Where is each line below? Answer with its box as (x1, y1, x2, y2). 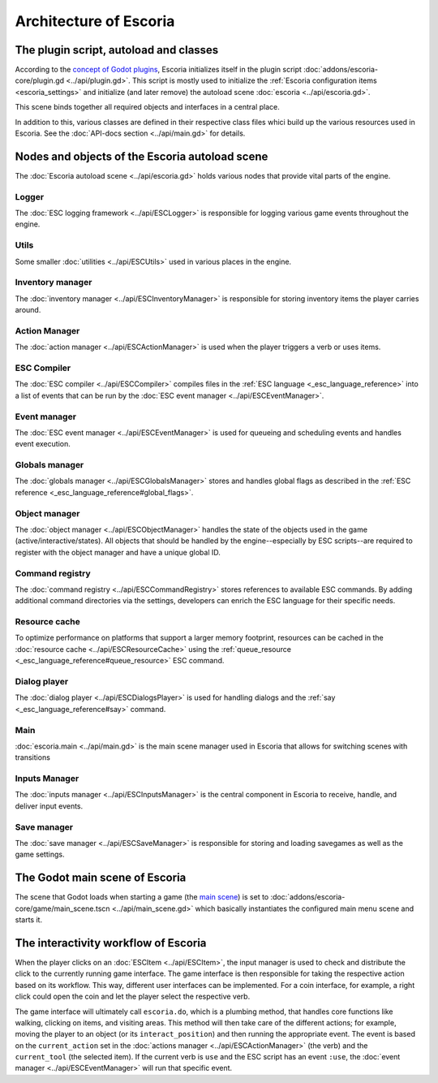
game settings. (15, 849, 65, 860)
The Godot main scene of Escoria (15, 871, 187, 885)
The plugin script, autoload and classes (15, 43, 219, 57)
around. (15, 305, 41, 315)
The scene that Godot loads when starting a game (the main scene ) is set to (15, 892, 269, 902)
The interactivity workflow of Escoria (15, 936, 207, 950)
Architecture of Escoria (15, 12, 175, 30)
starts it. (15, 915, 43, 925)
